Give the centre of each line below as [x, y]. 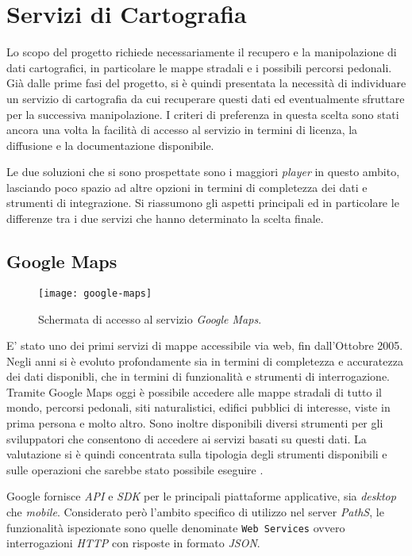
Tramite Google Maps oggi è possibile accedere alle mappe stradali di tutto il [194, 391]
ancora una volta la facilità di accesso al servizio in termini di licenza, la [182, 130]
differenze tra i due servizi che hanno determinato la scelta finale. [165, 219]
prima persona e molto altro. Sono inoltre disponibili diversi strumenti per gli [195, 423]
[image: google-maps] [95, 293]
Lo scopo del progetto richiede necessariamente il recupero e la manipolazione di [202, 52]
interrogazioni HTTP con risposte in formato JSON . [133, 543]
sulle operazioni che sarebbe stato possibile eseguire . [135, 469]
